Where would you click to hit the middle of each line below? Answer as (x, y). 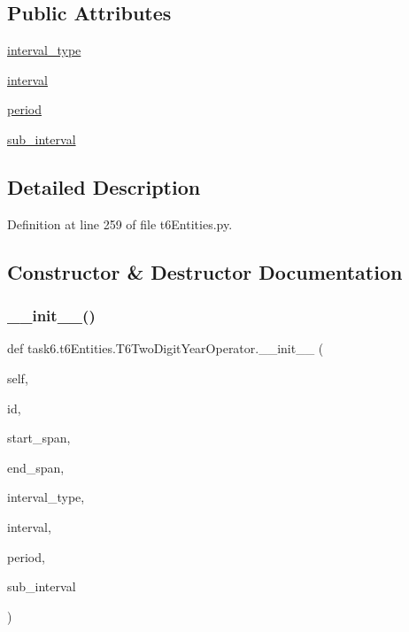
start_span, (39, 438)
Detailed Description (104, 186)
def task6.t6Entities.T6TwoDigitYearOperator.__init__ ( (166, 348)
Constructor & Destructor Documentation (205, 271)
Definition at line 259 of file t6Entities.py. (120, 224)
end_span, (36, 467)
